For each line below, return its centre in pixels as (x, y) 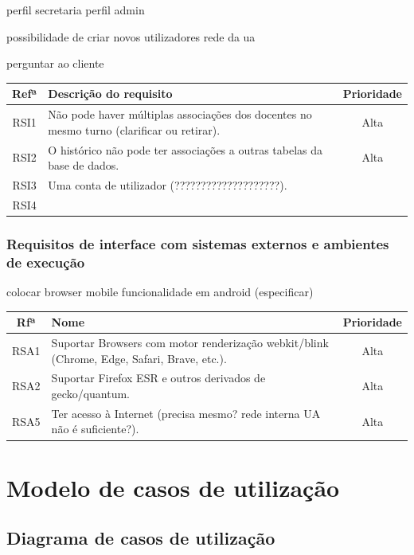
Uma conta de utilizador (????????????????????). (168, 185)
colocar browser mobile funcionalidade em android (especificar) (160, 292)
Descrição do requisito (110, 94)
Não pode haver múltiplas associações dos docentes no (180, 114)
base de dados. (84, 165)
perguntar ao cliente (55, 63)
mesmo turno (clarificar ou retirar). (134, 129)
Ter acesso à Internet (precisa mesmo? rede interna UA (186, 413)
